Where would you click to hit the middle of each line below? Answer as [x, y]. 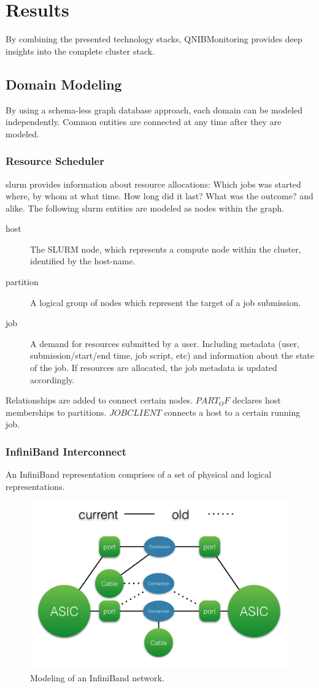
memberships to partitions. [56, 412]
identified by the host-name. [83, 261]
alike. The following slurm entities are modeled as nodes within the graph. [145, 208]
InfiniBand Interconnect [66, 451]
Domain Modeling [64, 84]
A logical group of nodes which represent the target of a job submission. [166, 302]
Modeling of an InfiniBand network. [97, 677]
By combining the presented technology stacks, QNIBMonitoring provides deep [154, 39]
